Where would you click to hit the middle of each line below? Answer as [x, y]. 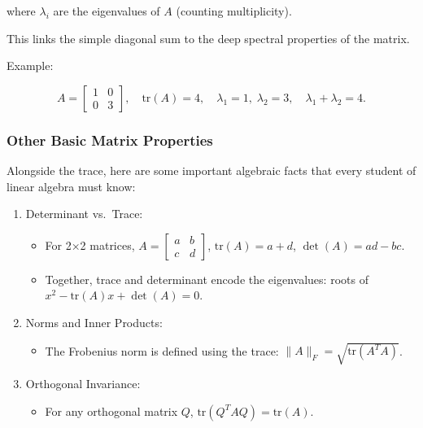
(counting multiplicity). [234, 11]
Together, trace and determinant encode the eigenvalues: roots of [207, 279]
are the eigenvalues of [107, 11]
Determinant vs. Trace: [84, 214]
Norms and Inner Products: [94, 322]
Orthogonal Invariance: [83, 384]
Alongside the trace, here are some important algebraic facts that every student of [211, 170]
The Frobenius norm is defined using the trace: [162, 350]
